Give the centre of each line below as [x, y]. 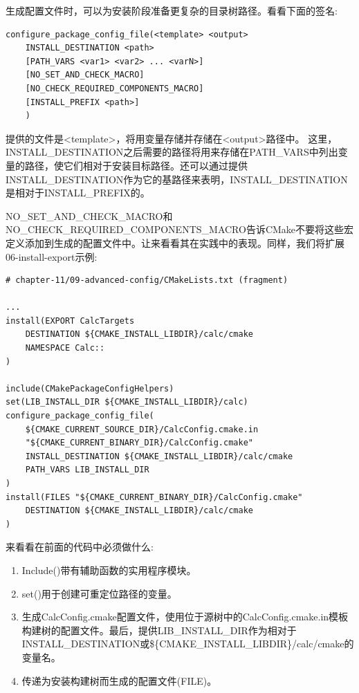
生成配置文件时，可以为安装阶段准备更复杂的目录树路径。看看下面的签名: [172, 10]
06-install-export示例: [52, 256]
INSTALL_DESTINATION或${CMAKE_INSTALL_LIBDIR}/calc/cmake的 [188, 644]
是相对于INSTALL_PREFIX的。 [78, 193]
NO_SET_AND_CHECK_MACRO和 [89, 215]
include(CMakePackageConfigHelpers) [90, 388]
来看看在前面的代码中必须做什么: [80, 547]
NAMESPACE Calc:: [65, 348]
